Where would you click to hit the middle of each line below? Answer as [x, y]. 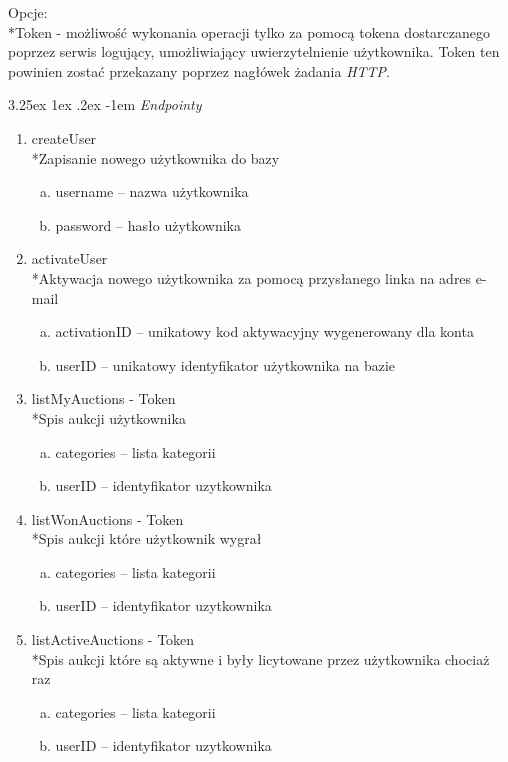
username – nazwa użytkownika [152, 191]
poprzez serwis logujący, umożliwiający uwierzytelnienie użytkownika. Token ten [254, 51]
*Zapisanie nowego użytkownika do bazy [155, 157]
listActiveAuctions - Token [113, 639]
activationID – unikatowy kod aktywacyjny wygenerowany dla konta [264, 331]
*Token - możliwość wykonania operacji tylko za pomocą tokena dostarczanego [249, 31]
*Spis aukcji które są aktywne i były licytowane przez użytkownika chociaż [260, 658]
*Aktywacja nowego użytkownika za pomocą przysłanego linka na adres [251, 277]
